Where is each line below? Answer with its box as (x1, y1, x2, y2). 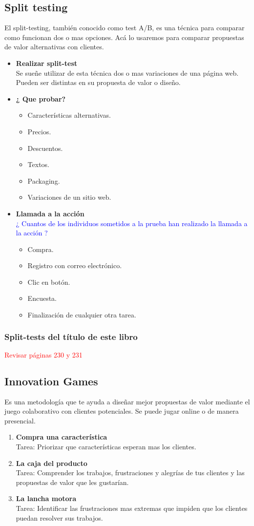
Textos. (27, 159, 50, 169)
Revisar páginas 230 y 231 (4, 349, 83, 359)
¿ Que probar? (16, 93, 66, 104)
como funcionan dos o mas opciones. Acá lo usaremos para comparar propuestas (4, 32, 244, 42)
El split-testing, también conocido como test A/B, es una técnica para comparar (4, 22, 245, 33)
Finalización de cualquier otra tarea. (27, 310, 136, 320)
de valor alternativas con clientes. (4, 42, 104, 52)
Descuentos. (27, 143, 63, 153)
